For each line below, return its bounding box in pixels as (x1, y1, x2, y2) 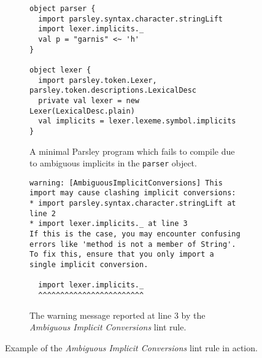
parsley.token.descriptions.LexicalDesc (29, 86, 197, 95)
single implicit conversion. (29, 260, 148, 270)
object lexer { (29, 65, 91, 74)
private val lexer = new (38, 96, 139, 105)
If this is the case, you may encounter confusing (29, 230, 241, 239)
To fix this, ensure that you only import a (29, 250, 214, 259)
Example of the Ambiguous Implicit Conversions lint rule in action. (5, 341, 258, 354)
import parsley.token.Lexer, (38, 76, 157, 85)
